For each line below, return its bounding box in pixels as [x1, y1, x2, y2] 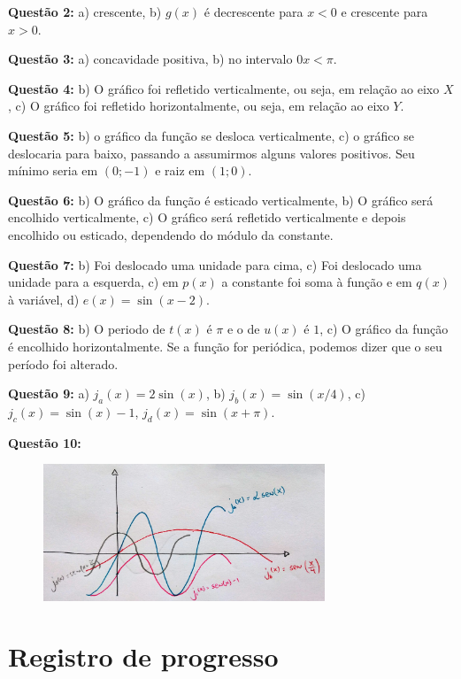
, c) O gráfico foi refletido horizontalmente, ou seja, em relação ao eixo [8, 96, 389, 115]
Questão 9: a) [8, 384, 89, 403]
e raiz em [155, 161, 205, 180]
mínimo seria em [8, 161, 98, 180]
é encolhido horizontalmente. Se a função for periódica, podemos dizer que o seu [8, 336, 442, 355]
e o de [227, 320, 260, 338]
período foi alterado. [8, 354, 119, 373]
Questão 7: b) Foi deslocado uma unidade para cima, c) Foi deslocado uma [8, 255, 422, 274]
